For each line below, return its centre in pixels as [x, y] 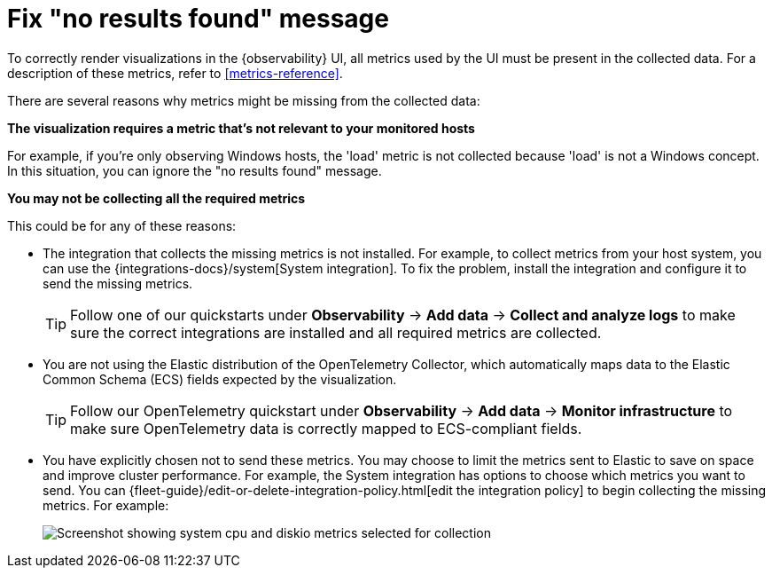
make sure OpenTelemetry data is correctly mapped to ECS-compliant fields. [326, 428]
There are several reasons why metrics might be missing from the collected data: [244, 100]
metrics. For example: [106, 505]
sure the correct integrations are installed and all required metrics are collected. [336, 332]
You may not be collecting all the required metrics [156, 198]
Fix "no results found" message [198, 19]
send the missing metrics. [118, 283]
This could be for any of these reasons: [122, 225]
